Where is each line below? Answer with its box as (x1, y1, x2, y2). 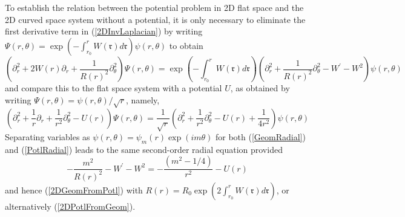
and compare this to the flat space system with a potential (5, 82, 222, 94)
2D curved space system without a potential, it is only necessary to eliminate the (5, 13, 306, 25)
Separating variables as (5, 130, 90, 143)
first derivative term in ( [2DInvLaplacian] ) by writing (5, 25, 203, 37)
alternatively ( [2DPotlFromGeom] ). (5, 199, 136, 212)
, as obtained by (230, 82, 290, 94)
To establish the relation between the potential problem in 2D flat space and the (5, 1, 304, 13)
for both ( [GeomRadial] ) (216, 130, 306, 143)
